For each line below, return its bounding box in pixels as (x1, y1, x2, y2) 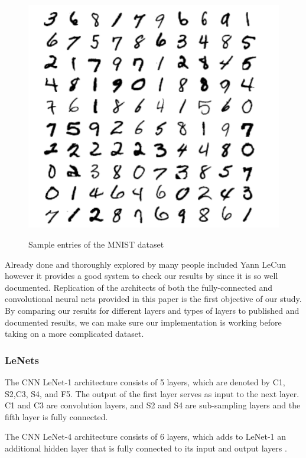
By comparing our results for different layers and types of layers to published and (5, 304, 300, 316)
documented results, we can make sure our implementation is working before (5, 316, 282, 328)
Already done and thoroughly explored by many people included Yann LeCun (5, 258, 286, 270)
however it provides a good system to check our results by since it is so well (5, 269, 278, 282)
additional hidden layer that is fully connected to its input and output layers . (5, 441, 287, 454)
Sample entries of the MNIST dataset (28, 238, 164, 250)
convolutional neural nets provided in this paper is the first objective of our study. (5, 293, 302, 305)
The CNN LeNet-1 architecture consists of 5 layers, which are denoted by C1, (5, 375, 285, 388)
